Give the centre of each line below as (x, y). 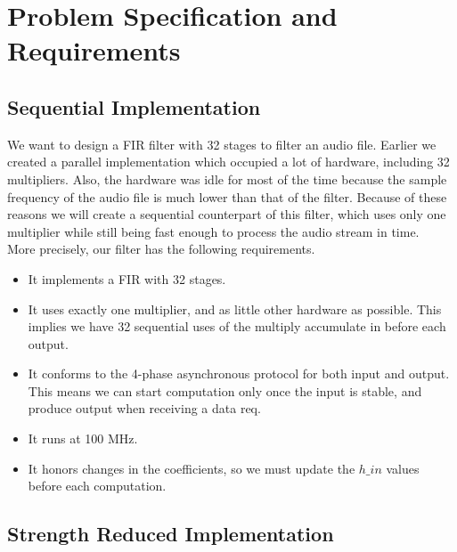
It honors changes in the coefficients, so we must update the (192, 468)
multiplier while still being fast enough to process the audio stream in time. (213, 231)
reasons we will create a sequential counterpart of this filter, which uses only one (227, 214)
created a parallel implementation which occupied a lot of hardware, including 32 (228, 162)
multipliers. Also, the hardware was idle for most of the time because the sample (227, 179)
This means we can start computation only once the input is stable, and (225, 390)
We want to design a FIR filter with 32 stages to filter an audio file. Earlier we (222, 144)
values (403, 468)
